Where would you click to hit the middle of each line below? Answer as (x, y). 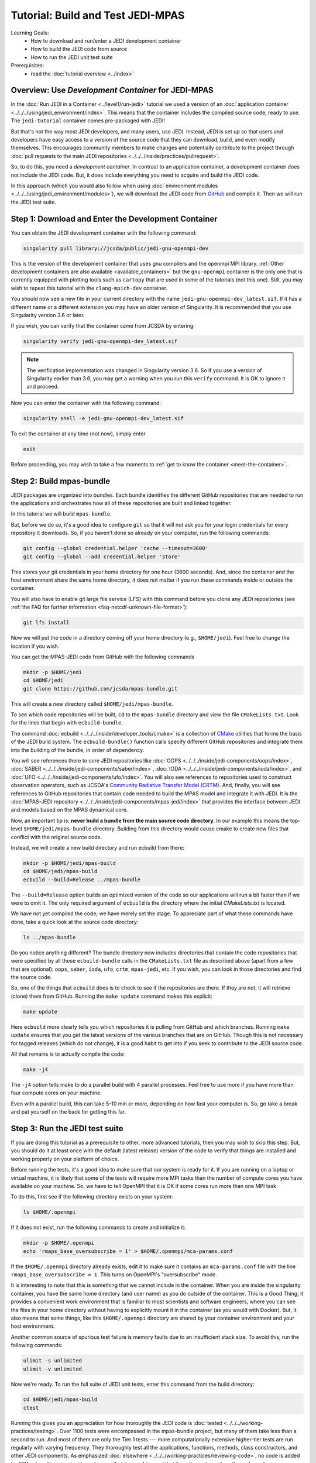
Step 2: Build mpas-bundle (61, 481)
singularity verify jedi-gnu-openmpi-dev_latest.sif (100, 341)
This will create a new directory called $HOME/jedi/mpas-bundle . (92, 704)
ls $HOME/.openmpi (49, 1212)
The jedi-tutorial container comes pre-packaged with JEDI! (88, 121)
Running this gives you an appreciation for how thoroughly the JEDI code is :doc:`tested (116, 1423)
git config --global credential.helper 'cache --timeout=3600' (116, 548)
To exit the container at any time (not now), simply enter (78, 434)
